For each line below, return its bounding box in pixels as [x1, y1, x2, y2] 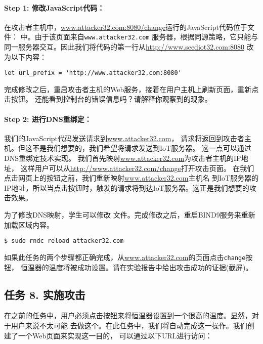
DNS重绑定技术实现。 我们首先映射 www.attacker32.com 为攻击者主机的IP [4, 153, 241, 163]
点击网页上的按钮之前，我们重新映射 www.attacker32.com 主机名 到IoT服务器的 [4, 173, 259, 183]
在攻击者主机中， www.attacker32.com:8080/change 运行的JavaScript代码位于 [4, 21, 247, 32]
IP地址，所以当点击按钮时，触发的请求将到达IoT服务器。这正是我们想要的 [4, 182, 249, 193]
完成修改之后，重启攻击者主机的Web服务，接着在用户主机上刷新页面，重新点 [4, 83, 259, 94]
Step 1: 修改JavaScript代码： [4, 2, 105, 13]
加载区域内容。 [4, 219, 54, 230]
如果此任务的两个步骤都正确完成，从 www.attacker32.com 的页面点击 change [4, 251, 246, 262]
